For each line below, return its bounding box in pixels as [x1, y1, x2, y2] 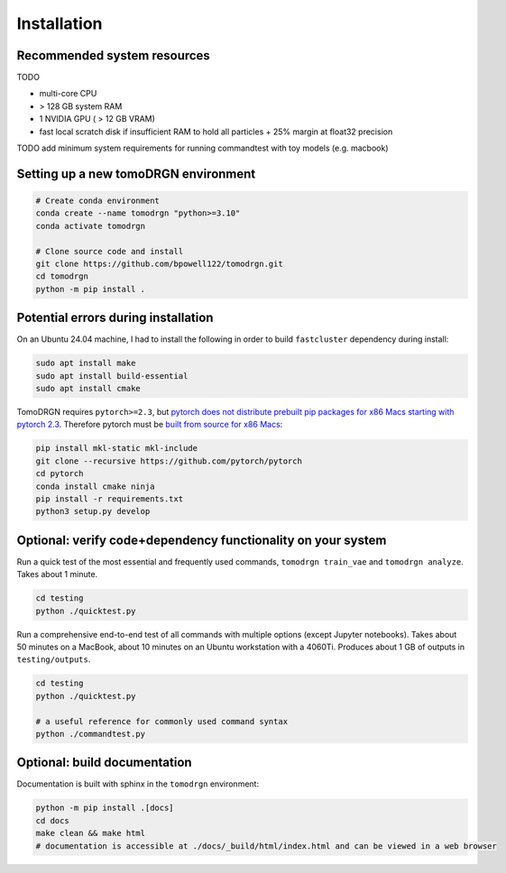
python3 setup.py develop [35, 506, 151, 517]
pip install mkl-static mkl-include [35, 443, 198, 454]
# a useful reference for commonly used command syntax [35, 716, 289, 726]
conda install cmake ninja [35, 481, 155, 492]
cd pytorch [35, 469, 84, 479]
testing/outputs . [16, 654, 91, 665]
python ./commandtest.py [35, 729, 146, 739]
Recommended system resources [16, 48, 211, 63]
